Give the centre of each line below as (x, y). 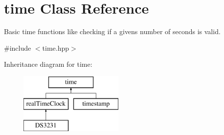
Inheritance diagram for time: (48, 64)
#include (18, 48)
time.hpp (56, 48)
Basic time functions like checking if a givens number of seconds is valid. (112, 31)
